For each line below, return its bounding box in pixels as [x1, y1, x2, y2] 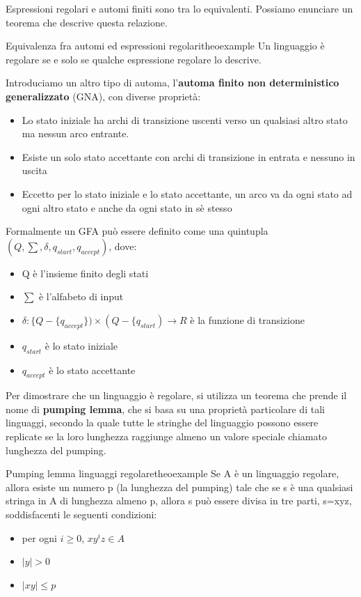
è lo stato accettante [49, 362, 136, 377]
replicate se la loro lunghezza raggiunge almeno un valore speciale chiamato [6, 429, 327, 444]
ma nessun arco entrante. [22, 126, 129, 141]
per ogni [22, 530, 58, 545]
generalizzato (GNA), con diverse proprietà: [6, 88, 201, 103]
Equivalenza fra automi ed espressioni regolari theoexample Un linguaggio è [6, 38, 325, 53]
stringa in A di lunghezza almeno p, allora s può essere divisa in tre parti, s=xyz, [6, 493, 352, 508]
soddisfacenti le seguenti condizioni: [6, 507, 157, 522]
